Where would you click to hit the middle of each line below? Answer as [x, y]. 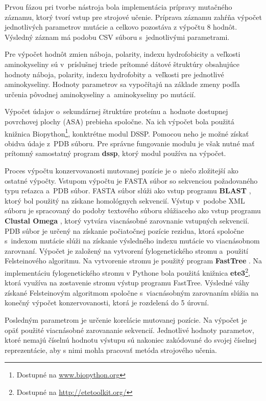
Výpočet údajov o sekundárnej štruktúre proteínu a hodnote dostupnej [116, 111]
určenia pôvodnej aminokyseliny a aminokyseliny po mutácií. [100, 94]
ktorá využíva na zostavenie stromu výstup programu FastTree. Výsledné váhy [127, 283]
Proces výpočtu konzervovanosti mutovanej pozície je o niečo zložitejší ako [122, 170]
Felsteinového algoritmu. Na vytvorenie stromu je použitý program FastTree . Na [133, 261]
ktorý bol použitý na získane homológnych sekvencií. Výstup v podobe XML [125, 200]
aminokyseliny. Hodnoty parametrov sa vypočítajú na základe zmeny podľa [122, 84]
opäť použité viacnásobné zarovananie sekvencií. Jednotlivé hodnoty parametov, [129, 330]
